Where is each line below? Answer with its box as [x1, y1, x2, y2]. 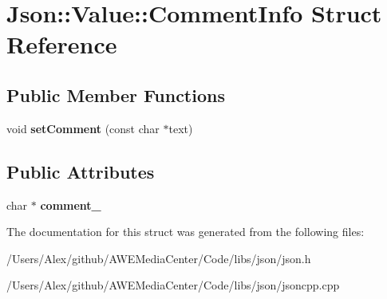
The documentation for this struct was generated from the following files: [6, 223, 365, 240]
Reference [6, 28, 117, 61]
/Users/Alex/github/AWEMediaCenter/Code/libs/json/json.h [6, 250, 311, 266]
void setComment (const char [6, 120, 160, 136]
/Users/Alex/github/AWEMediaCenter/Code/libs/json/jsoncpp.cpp [6, 277, 340, 293]
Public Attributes [6, 159, 155, 183]
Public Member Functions [6, 82, 225, 107]
